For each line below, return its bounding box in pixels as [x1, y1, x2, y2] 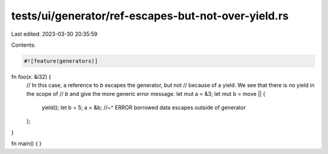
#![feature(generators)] [24, 58, 98, 64]
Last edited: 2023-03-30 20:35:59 [11, 30, 98, 38]
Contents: [11, 41, 36, 49]
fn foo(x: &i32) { [11, 73, 52, 80]
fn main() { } [11, 140, 42, 147]
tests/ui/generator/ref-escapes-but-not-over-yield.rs [11, 9, 289, 22]
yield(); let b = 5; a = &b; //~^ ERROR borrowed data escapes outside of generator [41, 104, 246, 112]
